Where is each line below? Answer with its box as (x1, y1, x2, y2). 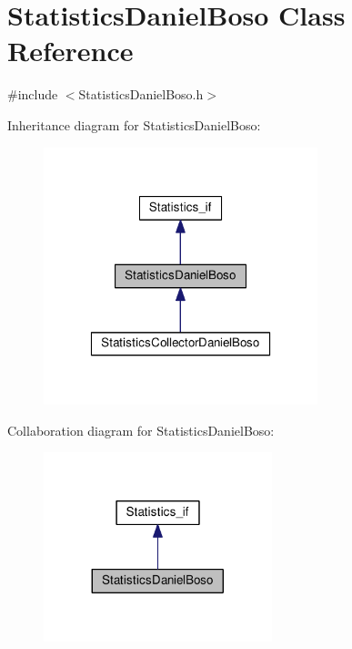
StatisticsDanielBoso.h (78, 85, 204, 104)
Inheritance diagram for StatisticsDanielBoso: (7, 115, 261, 134)
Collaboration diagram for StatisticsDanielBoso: (7, 420, 275, 439)
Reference (7, 32, 134, 69)
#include (7, 85, 58, 104)
